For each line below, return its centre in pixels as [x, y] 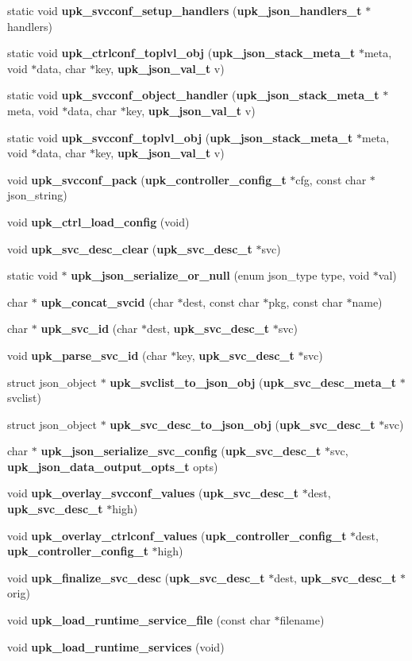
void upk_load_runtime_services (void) [116, 646]
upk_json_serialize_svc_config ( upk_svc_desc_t [181, 451]
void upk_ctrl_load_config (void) [98, 221]
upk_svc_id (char [89, 329]
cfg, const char [331, 179]
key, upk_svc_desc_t [235, 355]
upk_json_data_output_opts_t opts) [113, 466]
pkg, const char [306, 302]
